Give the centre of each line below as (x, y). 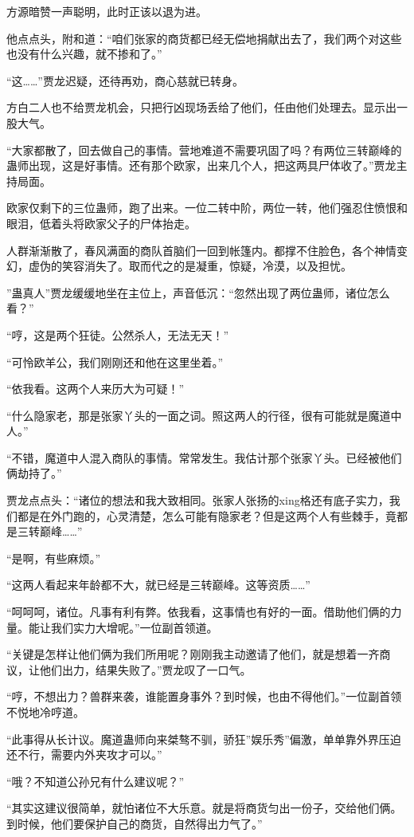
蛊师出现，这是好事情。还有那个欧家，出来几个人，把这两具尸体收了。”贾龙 (201, 165)
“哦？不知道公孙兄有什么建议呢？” (96, 781)
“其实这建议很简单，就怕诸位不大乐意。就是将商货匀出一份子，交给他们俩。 (204, 808)
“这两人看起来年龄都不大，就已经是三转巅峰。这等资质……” (158, 585)
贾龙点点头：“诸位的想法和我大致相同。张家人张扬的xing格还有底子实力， (198, 500)
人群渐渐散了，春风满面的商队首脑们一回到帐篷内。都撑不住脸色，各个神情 (201, 250)
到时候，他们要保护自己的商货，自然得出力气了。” (135, 823)
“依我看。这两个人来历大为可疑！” (96, 389)
